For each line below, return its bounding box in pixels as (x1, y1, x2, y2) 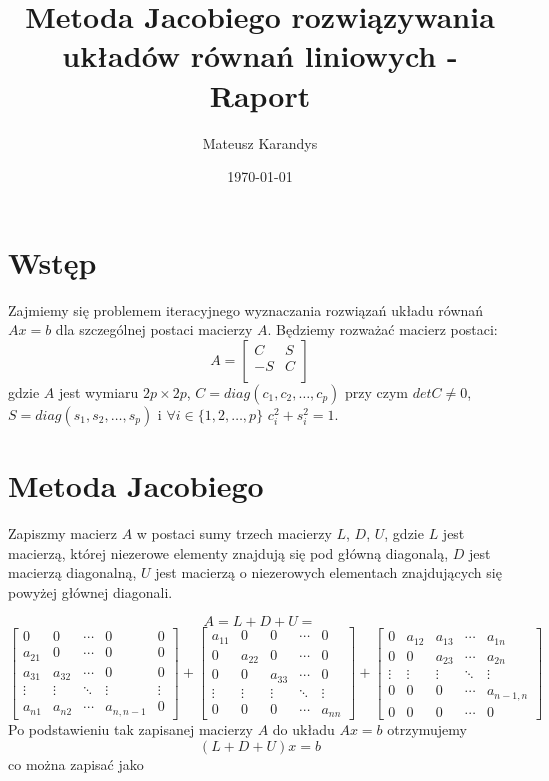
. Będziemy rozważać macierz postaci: (267, 319, 498, 340)
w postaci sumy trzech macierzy (136, 522, 332, 543)
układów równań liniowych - (62, 35, 458, 76)
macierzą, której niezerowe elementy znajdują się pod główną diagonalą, (8, 542, 449, 563)
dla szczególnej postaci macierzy (55, 319, 253, 340)
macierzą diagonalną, (8, 562, 137, 583)
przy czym (345, 381, 409, 402)
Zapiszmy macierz (8, 522, 117, 543)
